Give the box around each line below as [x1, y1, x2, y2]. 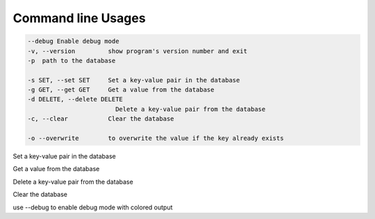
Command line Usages [12, 10, 146, 26]
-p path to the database [27, 56, 116, 64]
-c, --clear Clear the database [27, 115, 174, 123]
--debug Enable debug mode [27, 37, 119, 45]
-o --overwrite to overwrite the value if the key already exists [27, 134, 284, 142]
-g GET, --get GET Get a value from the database [27, 86, 215, 94]
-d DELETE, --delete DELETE [27, 96, 123, 103]
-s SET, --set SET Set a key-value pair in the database [27, 76, 240, 84]
